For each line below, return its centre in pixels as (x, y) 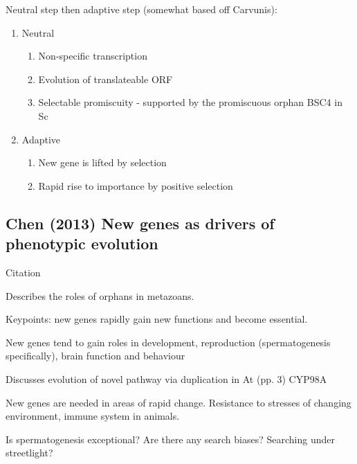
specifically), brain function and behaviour (95, 356)
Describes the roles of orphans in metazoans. (100, 295)
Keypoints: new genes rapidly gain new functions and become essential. (157, 319)
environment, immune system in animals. (93, 416)
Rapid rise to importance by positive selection (136, 185)
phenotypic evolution (82, 243)
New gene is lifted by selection (102, 162)
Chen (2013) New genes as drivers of (140, 223)
